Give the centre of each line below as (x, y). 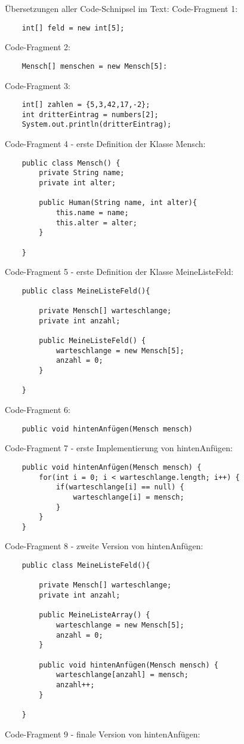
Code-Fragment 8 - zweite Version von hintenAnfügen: (104, 546)
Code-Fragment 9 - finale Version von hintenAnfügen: (103, 734)
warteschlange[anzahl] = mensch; (122, 675)
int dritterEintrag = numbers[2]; (90, 114)
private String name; (82, 173)
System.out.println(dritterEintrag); (97, 125)
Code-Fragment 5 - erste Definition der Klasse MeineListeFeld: (119, 272)
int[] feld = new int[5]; (73, 28)
